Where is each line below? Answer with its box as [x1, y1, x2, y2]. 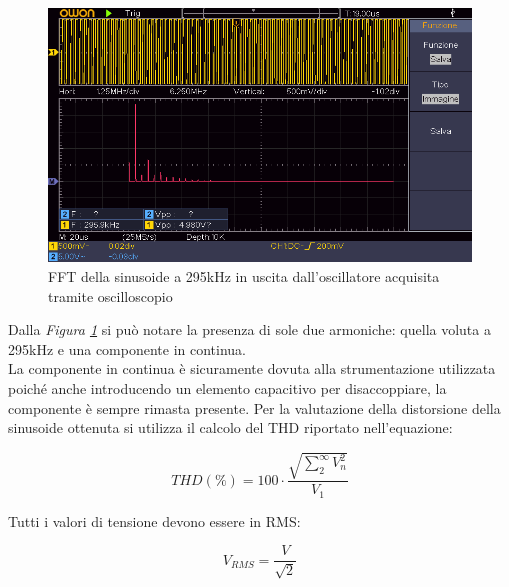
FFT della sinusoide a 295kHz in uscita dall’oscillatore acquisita [48, 265, 440, 286]
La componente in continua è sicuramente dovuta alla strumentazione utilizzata [8, 358, 496, 379]
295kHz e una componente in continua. [8, 338, 246, 359]
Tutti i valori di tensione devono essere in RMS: [8, 510, 301, 531]
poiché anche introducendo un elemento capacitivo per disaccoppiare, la [8, 377, 447, 398]
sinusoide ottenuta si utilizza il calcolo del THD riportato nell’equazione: [8, 417, 453, 438]
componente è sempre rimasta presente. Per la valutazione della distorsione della [8, 397, 501, 418]
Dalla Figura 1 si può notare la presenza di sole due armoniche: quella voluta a [8, 319, 491, 340]
